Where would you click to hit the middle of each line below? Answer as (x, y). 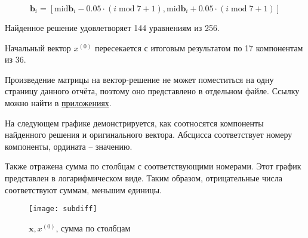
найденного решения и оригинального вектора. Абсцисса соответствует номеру (149, 135)
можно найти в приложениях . (58, 102)
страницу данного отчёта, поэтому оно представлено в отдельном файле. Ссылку (152, 91)
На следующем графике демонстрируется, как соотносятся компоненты (134, 123)
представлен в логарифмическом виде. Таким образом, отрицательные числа (144, 177)
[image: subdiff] (63, 209)
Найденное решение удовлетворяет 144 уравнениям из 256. (112, 27)
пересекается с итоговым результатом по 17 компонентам (199, 47)
